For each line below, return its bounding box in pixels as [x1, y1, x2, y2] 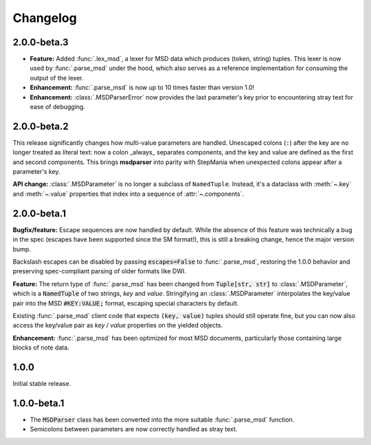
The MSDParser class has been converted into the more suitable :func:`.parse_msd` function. [30, 415, 295, 424]
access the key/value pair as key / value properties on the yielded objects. [12, 321, 223, 330]
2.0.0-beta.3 [12, 36, 69, 48]
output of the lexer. [30, 73, 84, 82]
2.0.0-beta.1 [12, 207, 67, 219]
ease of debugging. [30, 103, 86, 111]
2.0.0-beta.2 [12, 120, 69, 132]
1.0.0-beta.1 [12, 397, 65, 409]
